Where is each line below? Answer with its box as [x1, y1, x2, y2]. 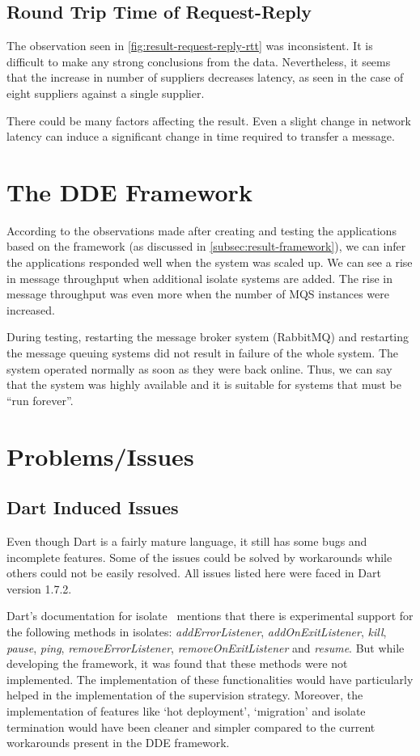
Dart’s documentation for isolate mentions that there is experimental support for [6, 607, 414, 624]
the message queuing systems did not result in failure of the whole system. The [6, 344, 399, 361]
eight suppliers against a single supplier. [6, 84, 205, 101]
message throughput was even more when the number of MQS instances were [6, 285, 389, 302]
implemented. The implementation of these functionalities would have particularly [6, 670, 414, 687]
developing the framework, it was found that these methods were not [6, 655, 348, 672]
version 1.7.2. [6, 580, 72, 597]
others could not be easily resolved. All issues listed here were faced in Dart [6, 564, 381, 581]
